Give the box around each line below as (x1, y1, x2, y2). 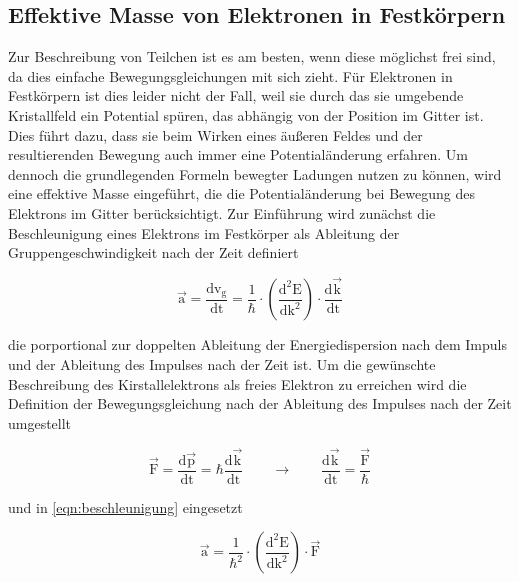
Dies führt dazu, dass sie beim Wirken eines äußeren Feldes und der (8, 124, 423, 145)
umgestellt (8, 412, 72, 433)
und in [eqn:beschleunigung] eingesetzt (8, 496, 243, 517)
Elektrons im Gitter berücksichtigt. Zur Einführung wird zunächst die (8, 202, 436, 223)
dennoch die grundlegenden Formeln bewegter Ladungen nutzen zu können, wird (8, 163, 502, 184)
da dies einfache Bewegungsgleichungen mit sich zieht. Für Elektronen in (8, 65, 453, 86)
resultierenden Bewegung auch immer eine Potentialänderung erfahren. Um (8, 144, 468, 165)
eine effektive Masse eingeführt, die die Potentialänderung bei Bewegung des (8, 183, 475, 204)
